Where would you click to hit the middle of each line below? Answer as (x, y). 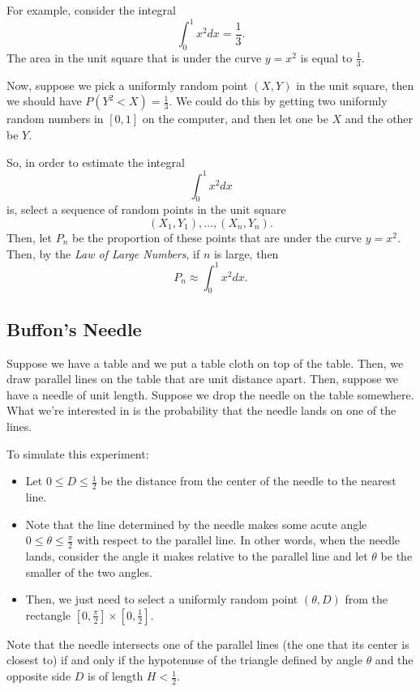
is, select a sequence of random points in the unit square (146, 209)
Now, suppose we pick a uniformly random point (127, 85)
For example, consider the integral (91, 10)
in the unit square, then (355, 85)
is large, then (246, 253)
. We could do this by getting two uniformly (278, 101)
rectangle (48, 614)
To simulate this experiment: (78, 453)
